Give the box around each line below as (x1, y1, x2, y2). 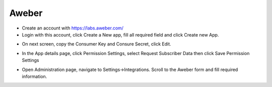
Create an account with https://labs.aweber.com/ (22, 25, 123, 31)
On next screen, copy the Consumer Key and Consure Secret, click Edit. (22, 41, 171, 47)
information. (22, 73, 47, 79)
